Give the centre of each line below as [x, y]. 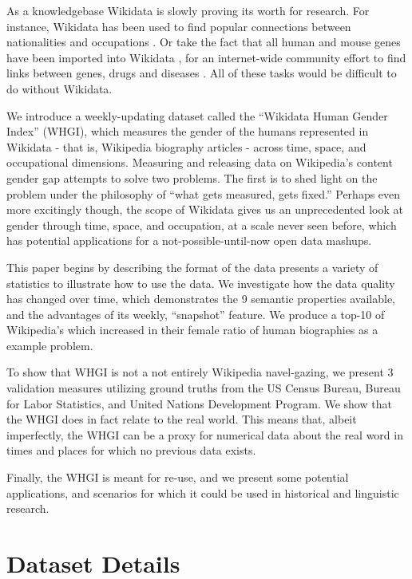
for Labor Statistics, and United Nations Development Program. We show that [199, 403]
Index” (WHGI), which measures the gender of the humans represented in [188, 131]
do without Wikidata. [59, 88]
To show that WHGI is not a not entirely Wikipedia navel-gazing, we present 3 [200, 372]
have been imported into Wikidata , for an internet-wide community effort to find [206, 57]
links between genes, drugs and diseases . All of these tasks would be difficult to [202, 73]
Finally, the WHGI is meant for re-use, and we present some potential [178, 477]
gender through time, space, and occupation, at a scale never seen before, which [202, 225]
